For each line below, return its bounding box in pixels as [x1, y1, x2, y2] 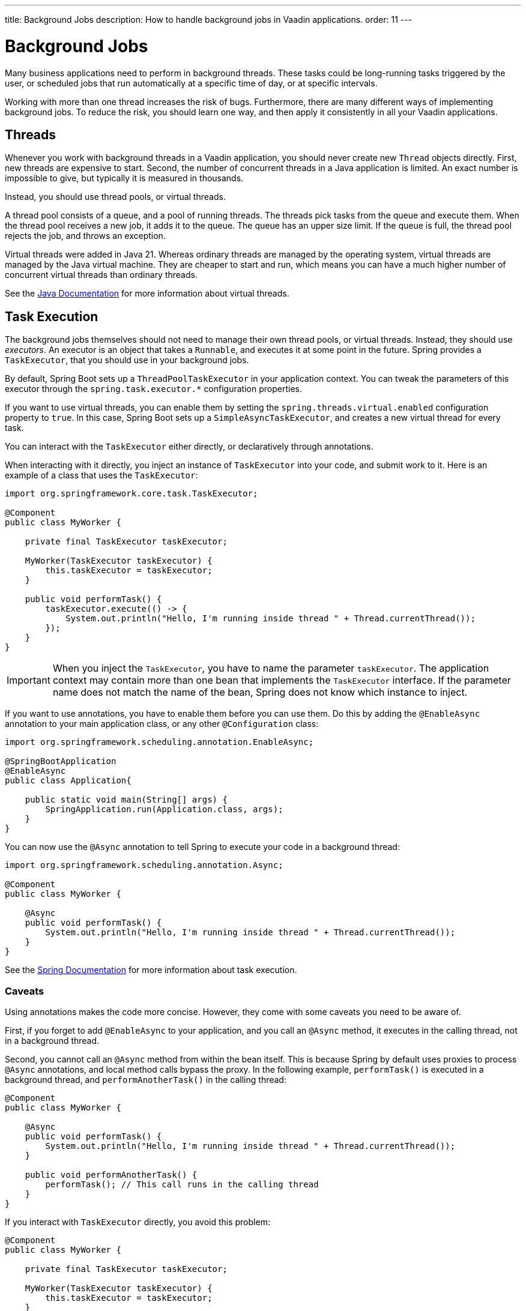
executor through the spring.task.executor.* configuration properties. [5, 384, 302, 394]
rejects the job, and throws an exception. [5, 231, 166, 241]
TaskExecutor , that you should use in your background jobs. [5, 355, 249, 366]
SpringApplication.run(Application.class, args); [45, 804, 283, 815]
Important [7, 674, 50, 687]
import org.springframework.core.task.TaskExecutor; [5, 489, 258, 499]
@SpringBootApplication [5, 756, 116, 767]
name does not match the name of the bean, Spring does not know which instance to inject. [52, 686, 468, 699]
